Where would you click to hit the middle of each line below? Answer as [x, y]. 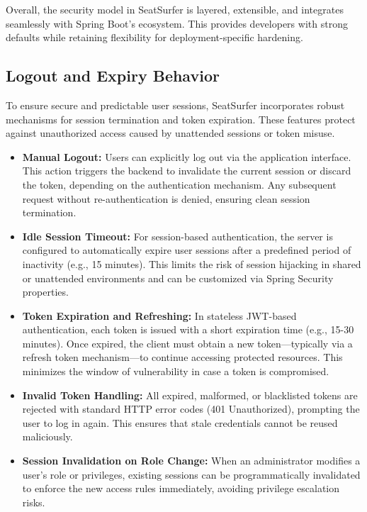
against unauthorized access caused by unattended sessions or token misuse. [170, 133]
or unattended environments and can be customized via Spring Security [178, 278]
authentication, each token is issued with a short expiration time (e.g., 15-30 [188, 329]
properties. [45, 292]
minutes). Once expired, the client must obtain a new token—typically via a [187, 343]
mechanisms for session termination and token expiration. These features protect [181, 119]
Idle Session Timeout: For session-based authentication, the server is [177, 236]
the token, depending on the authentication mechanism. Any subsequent [179, 184]
